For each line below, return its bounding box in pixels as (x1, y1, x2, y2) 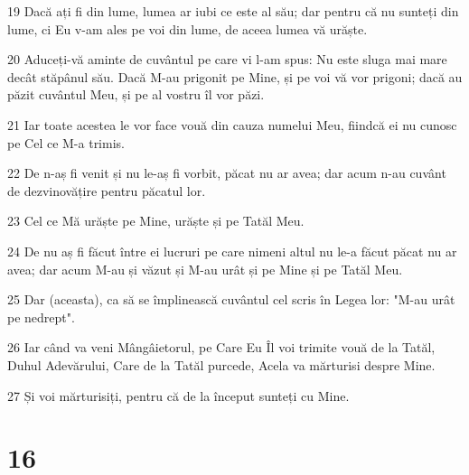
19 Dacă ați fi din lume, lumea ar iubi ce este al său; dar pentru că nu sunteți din (7, 2, 459, 20)
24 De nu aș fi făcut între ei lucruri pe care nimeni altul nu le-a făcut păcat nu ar (7, 241, 457, 260)
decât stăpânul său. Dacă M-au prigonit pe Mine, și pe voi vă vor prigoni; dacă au (7, 67, 463, 86)
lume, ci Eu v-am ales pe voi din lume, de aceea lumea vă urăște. (7, 19, 368, 38)
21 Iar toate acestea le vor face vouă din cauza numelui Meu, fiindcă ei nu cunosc (7, 115, 457, 134)
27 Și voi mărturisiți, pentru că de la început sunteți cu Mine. (7, 386, 350, 405)
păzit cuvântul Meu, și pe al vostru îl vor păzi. (7, 85, 265, 104)
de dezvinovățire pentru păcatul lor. (7, 181, 206, 200)
